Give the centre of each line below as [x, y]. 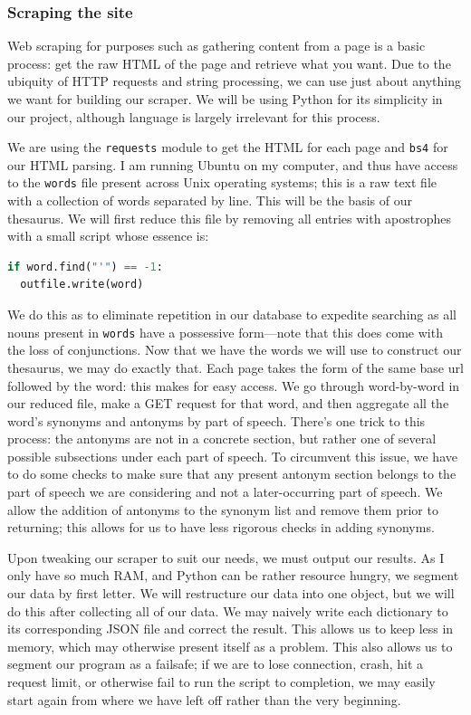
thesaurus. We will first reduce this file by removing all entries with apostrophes [229, 218]
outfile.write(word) [82, 285]
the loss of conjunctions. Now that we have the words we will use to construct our [235, 350]
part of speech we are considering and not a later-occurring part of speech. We [225, 492]
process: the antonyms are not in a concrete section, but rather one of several [222, 439]
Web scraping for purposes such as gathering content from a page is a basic [216, 46]
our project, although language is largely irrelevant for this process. [194, 116]
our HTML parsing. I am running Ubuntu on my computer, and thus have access [233, 164]
